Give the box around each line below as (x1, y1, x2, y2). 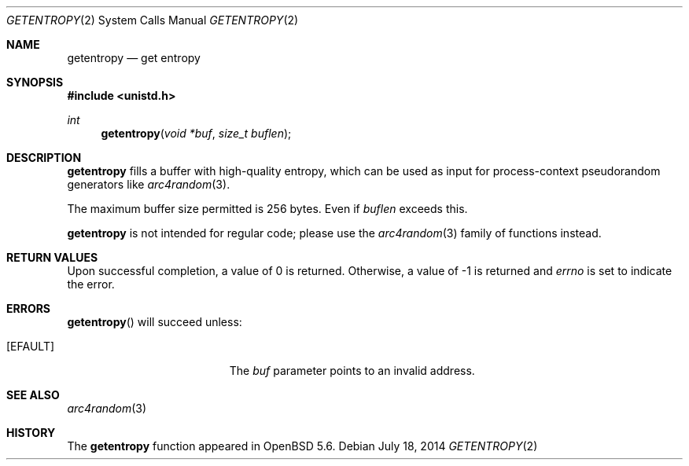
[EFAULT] (6, 339, 55, 353)
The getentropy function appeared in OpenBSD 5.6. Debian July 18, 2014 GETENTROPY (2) (67, 439, 538, 453)
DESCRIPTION (6, 151, 82, 164)
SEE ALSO (6, 388, 60, 402)
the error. (67, 277, 115, 291)
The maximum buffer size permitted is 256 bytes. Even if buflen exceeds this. (67, 202, 468, 215)
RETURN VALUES (6, 251, 98, 264)
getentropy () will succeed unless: (67, 315, 242, 328)
